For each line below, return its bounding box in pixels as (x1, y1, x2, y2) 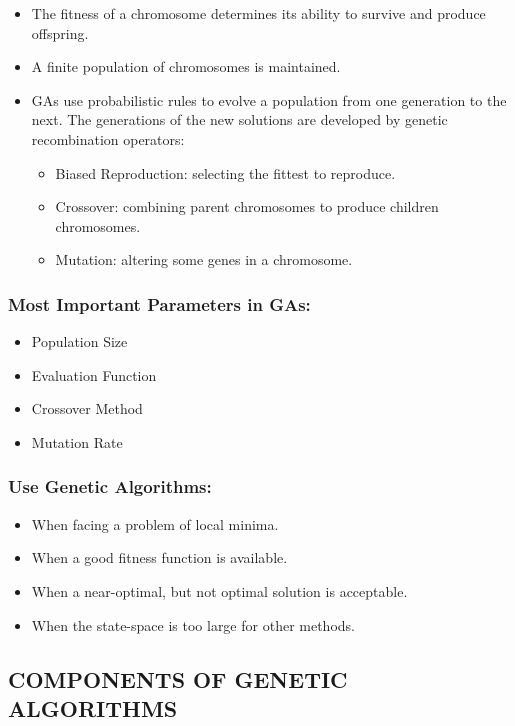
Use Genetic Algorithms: (8, 474, 212, 499)
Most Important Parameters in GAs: (8, 291, 311, 316)
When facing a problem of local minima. (31, 513, 279, 534)
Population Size (31, 331, 128, 352)
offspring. (31, 22, 89, 43)
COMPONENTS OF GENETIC (8, 663, 348, 694)
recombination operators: (31, 128, 185, 149)
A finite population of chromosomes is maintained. (31, 56, 341, 77)
